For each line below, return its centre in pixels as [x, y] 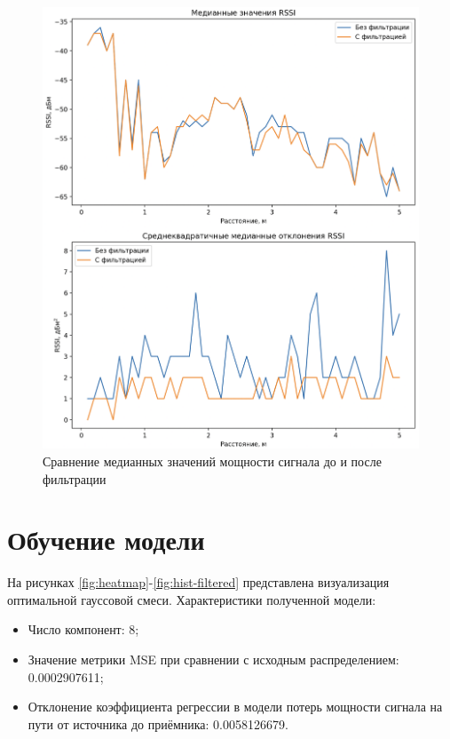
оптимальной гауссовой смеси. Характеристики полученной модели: [192, 599]
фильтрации [75, 478]
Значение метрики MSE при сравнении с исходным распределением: [213, 660]
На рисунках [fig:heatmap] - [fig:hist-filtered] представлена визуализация [198, 582]
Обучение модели [106, 540]
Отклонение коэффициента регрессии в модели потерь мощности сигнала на [235, 707]
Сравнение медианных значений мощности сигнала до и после [212, 461]
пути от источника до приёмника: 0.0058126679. [158, 723]
